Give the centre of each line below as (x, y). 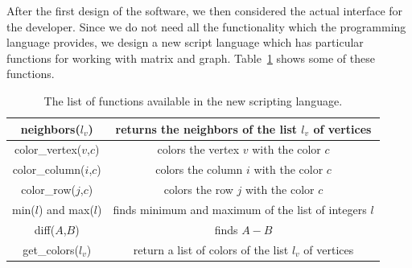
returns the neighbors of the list (206, 128)
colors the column (199, 169)
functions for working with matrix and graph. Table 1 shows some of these (191, 58)
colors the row (198, 190)
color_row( (48, 190)
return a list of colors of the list (211, 249)
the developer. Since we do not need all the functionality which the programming (206, 26)
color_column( (49, 169)
